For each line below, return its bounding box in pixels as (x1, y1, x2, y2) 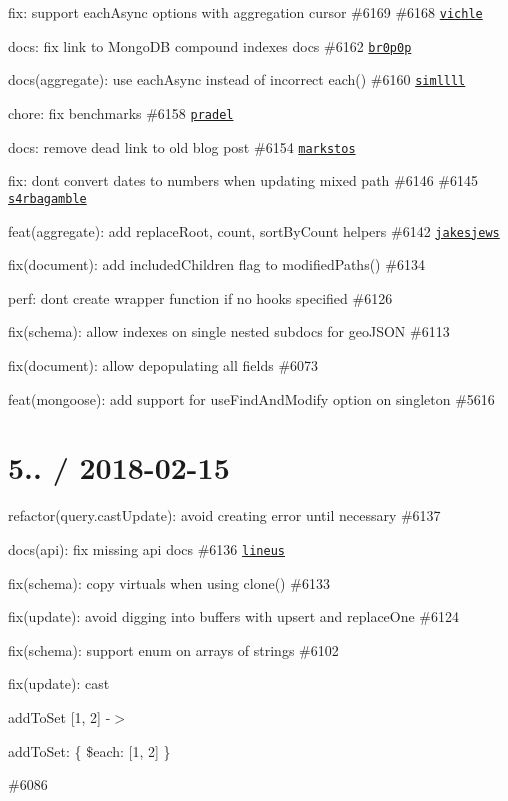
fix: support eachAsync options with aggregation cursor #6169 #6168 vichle (8, 2, 483, 22)
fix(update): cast (8, 673, 110, 694)
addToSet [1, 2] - (8, 706, 111, 727)
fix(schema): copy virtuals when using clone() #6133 (8, 572, 330, 593)
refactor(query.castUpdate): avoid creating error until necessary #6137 (8, 505, 441, 526)
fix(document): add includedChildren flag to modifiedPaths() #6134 (8, 254, 425, 275)
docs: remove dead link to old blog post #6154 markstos (8, 136, 356, 157)
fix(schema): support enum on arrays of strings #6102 (8, 639, 339, 660)
